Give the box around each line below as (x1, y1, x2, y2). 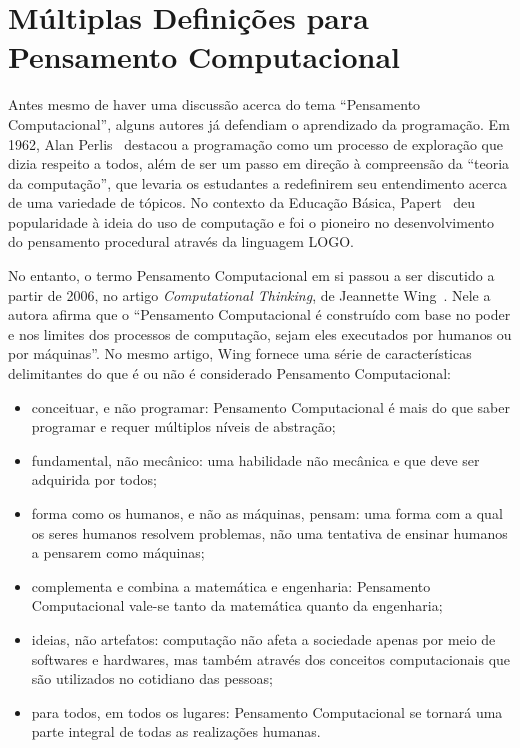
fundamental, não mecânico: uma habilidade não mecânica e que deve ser (31, 449, 480, 470)
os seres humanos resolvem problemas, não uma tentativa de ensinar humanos (31, 522, 508, 543)
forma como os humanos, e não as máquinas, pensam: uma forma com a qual (31, 503, 503, 523)
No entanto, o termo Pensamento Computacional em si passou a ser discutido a (8, 265, 495, 286)
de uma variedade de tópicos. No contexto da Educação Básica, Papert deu (8, 192, 476, 213)
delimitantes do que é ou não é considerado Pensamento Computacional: (8, 363, 452, 384)
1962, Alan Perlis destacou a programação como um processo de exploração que (8, 133, 503, 154)
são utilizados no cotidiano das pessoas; (31, 668, 273, 689)
